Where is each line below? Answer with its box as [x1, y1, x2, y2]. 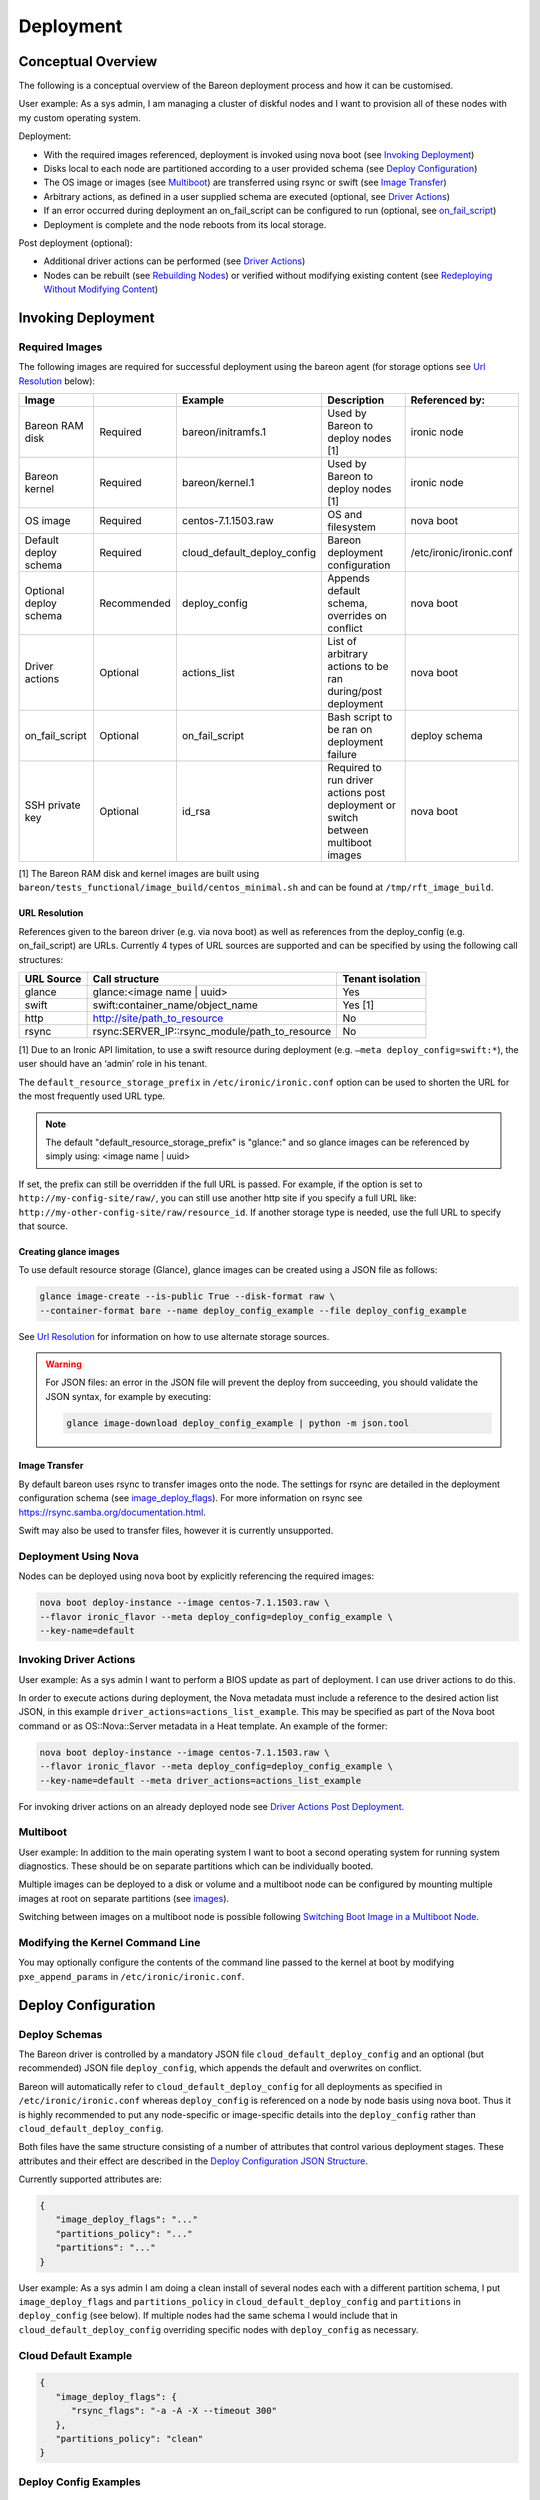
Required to [326, 761, 382, 775]
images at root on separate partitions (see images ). [18, 1892, 230, 1904]
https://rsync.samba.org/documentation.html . [18, 1506, 207, 1518]
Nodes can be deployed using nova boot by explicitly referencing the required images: [18, 1570, 375, 1582]
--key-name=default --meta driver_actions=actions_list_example [39, 1775, 362, 1786]
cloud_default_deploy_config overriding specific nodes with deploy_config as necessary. [18, 2323, 419, 2335]
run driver [326, 773, 374, 787]
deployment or [326, 798, 397, 812]
